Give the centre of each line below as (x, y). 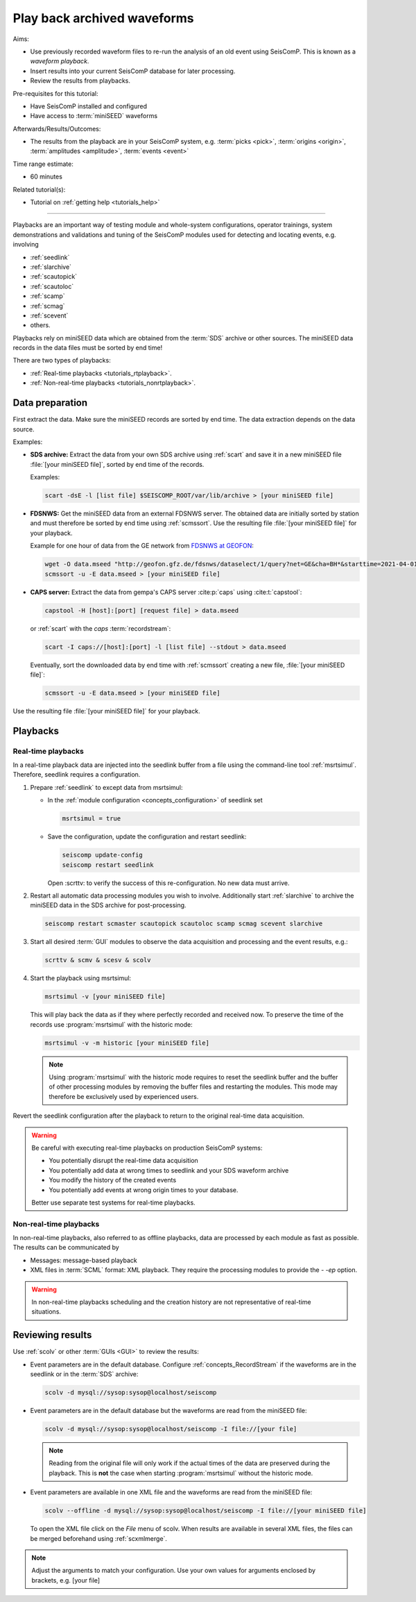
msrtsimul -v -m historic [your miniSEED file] (127, 1043)
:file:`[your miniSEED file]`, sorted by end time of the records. (117, 464)
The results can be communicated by (66, 1248)
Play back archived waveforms (103, 18)
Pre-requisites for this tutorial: (55, 93)
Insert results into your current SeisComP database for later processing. (133, 71)
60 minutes (46, 176)
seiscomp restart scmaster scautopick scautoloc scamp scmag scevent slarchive (184, 924)
